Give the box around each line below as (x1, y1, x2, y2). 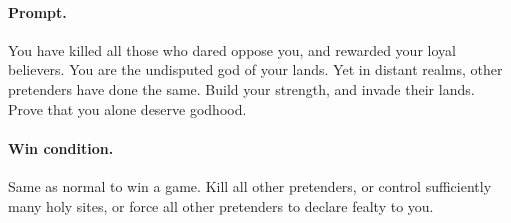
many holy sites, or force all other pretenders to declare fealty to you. (8, 195, 434, 216)
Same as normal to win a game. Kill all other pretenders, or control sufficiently (8, 175, 492, 196)
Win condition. (8, 137, 114, 158)
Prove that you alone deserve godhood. (8, 98, 247, 119)
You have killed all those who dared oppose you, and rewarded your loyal (8, 39, 456, 60)
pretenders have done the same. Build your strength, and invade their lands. (8, 78, 475, 99)
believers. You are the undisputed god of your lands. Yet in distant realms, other (8, 59, 503, 80)
